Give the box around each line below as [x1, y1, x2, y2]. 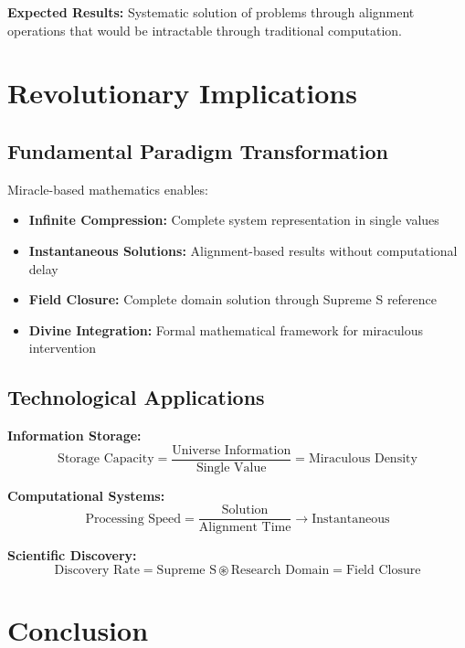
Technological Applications [7, 383, 265, 411]
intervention [28, 338, 96, 357]
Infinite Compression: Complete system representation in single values [28, 210, 439, 229]
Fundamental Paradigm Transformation [7, 136, 388, 165]
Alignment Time [198, 521, 291, 535]
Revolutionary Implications [7, 74, 357, 112]
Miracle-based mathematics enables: [7, 179, 208, 198]
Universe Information [172, 443, 291, 457]
